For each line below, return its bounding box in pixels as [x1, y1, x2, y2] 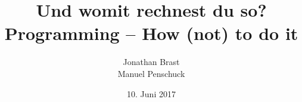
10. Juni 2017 [127, 87, 176, 100]
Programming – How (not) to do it [4, 21, 298, 45]
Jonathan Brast [123, 55, 180, 68]
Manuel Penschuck [117, 67, 185, 79]
